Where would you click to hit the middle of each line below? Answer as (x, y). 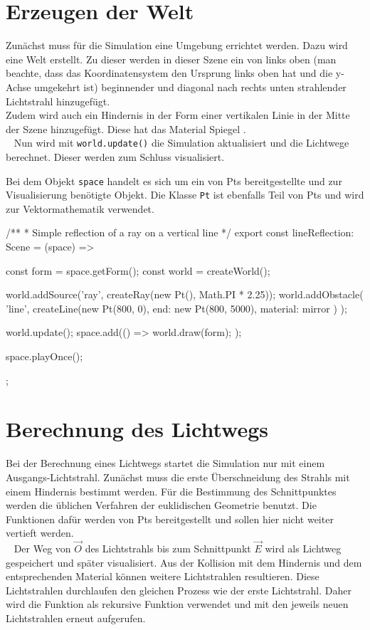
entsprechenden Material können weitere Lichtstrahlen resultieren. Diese (163, 576)
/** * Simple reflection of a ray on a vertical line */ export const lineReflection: (180, 232)
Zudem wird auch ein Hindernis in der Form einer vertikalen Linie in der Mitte (178, 115)
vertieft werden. (40, 533)
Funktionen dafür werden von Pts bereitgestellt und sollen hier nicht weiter (170, 519)
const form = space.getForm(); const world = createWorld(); (138, 270)
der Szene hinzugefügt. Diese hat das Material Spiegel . (126, 128)
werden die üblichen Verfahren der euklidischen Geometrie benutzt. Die (161, 505)
